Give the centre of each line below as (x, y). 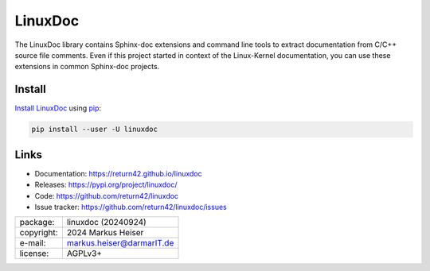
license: (34, 254)
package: (37, 223)
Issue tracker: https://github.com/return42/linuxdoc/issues (131, 207)
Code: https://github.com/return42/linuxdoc (107, 196)
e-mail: (33, 243)
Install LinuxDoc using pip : (58, 108)
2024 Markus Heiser (105, 233)
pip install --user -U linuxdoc (95, 130)
